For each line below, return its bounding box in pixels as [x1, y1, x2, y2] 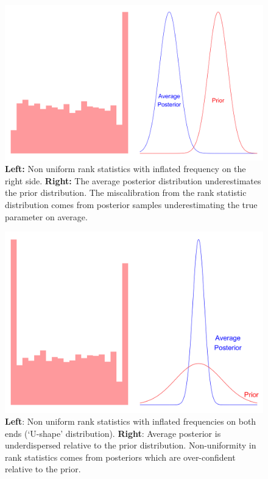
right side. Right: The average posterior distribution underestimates [5, 174, 261, 187]
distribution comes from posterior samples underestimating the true [5, 198, 258, 211]
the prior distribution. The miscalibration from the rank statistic [5, 186, 247, 199]
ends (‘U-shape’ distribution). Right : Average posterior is [5, 427, 221, 439]
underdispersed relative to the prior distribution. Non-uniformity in [5, 439, 256, 452]
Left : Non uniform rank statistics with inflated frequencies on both [5, 415, 256, 428]
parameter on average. [5, 210, 88, 223]
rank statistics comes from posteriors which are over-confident [5, 450, 236, 463]
